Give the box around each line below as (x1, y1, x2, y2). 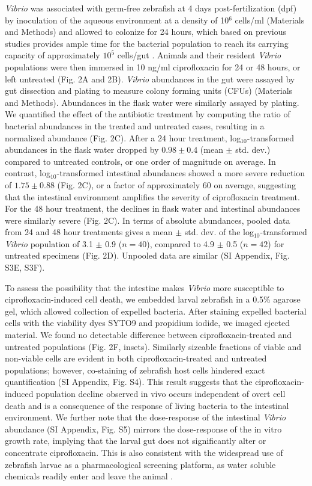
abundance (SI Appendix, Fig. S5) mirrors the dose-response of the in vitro (5, 422, 282, 435)
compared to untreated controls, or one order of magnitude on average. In (5, 155, 276, 167)
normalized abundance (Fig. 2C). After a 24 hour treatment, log (5, 131, 241, 144)
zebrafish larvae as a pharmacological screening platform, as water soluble (5, 458, 276, 470)
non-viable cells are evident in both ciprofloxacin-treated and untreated (5, 352, 267, 364)
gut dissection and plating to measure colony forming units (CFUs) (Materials (5, 84, 293, 97)
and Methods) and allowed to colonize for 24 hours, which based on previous (5, 25, 287, 38)
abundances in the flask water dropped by (5, 143, 159, 156)
